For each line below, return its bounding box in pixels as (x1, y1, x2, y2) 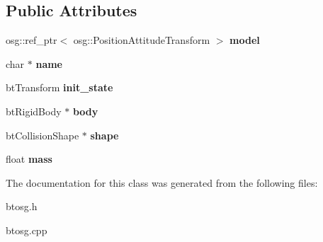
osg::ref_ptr (6, 33, 57, 47)
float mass (6, 151, 52, 166)
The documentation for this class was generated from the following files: (6, 175, 318, 190)
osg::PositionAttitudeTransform (73, 33, 210, 47)
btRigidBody (6, 103, 62, 118)
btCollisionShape (6, 127, 79, 142)
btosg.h (6, 199, 38, 214)
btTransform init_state (6, 80, 113, 95)
